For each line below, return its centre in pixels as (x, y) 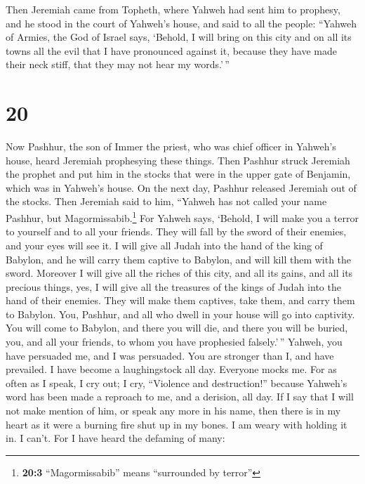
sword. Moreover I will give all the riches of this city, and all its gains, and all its (179, 273)
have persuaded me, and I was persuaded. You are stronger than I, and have (170, 355)
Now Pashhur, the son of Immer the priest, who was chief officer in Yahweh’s (171, 146)
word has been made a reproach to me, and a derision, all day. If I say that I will (180, 397)
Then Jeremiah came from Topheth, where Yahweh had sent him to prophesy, (173, 9)
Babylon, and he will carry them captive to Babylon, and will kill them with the (179, 259)
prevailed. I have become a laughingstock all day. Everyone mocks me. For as (171, 369)
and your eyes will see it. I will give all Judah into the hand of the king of (164, 245)
